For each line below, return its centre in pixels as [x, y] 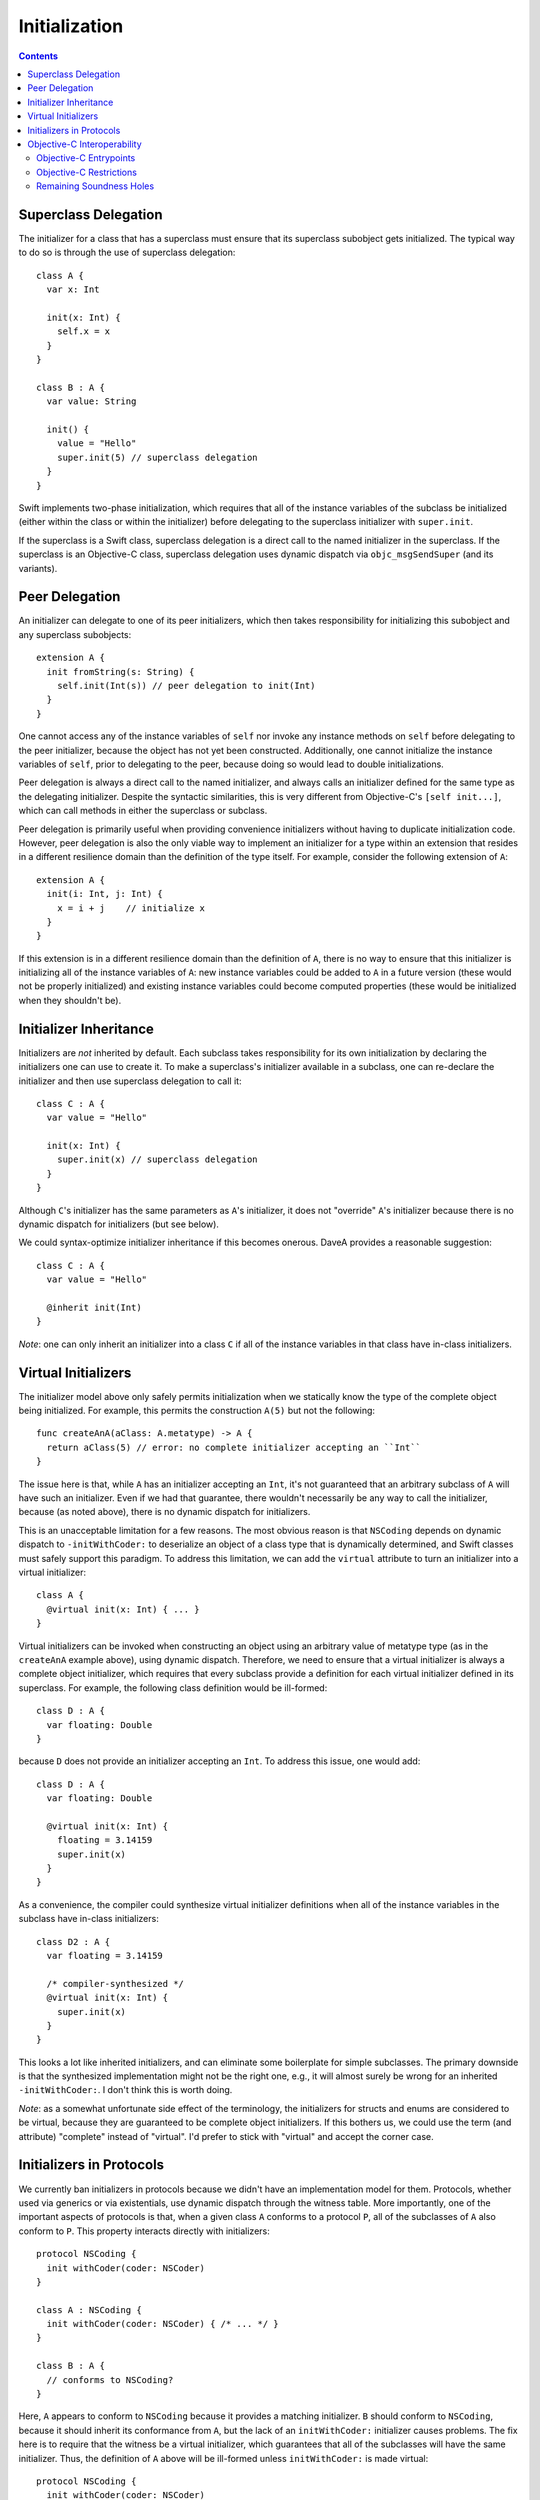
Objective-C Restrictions [86, 172]
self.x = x [83, 331]
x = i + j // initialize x [130, 908]
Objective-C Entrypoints [86, 158]
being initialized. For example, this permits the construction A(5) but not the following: [196, 1411]
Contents [38, 56]
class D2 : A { [73, 1941]
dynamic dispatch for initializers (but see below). [119, 1224]
